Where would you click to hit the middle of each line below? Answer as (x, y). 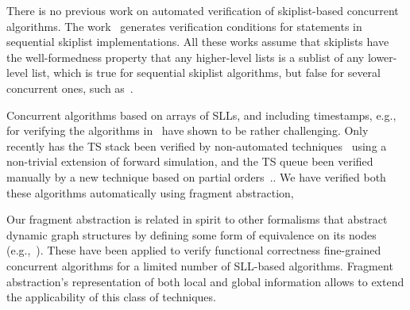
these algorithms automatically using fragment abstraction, (150, 192)
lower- (382, 57)
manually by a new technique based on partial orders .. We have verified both (196, 176)
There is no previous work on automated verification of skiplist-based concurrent (203, 10)
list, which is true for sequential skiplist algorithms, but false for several (206, 73)
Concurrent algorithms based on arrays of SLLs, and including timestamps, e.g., (201, 115)
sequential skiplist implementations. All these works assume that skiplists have (198, 42)
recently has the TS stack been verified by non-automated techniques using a (197, 145)
